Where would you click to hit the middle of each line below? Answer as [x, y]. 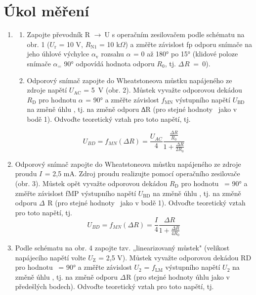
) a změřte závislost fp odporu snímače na [189, 44]
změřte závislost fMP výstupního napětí [76, 193]
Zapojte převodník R [59, 34]
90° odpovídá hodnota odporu [109, 63]
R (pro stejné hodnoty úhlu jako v [178, 276]
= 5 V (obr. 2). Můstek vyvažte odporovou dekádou [163, 90]
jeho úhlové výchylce [58, 54]
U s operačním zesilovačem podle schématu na [174, 34]
